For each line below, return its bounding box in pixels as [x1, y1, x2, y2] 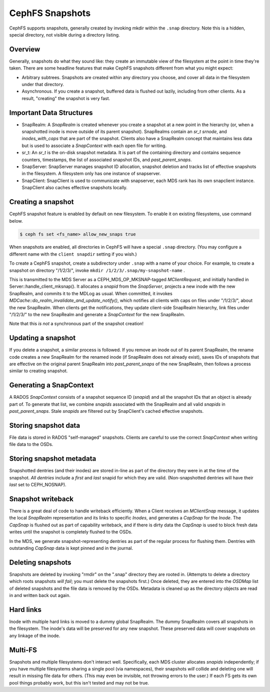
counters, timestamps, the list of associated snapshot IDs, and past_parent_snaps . [21, 157, 192, 163]
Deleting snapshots [9, 558, 71, 566]
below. [9, 218, 23, 224]
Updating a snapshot [9, 334, 76, 342]
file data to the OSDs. [9, 441, 53, 447]
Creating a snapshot [9, 198, 74, 206]
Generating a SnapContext [9, 381, 94, 390]
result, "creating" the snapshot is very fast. [21, 95, 110, 101]
